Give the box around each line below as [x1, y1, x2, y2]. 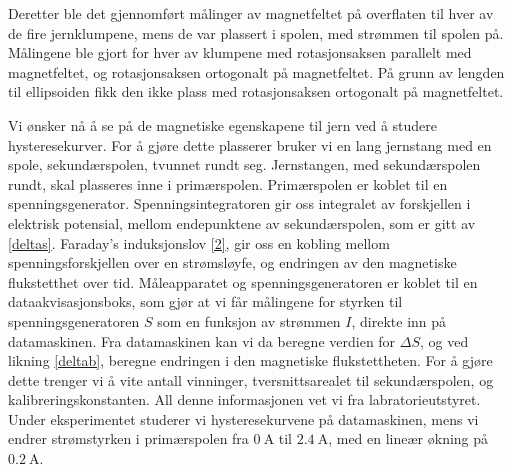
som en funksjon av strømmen [157, 310, 341, 331]
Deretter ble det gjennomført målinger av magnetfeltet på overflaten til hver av [8, 3, 494, 23]
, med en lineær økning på [328, 428, 489, 449]
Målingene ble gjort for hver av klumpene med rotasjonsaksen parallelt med [8, 42, 472, 63]
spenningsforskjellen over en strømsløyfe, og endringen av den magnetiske [8, 252, 457, 273]
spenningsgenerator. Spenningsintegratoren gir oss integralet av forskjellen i [8, 193, 471, 214]
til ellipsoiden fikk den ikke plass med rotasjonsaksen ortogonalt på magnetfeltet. [8, 81, 504, 102]
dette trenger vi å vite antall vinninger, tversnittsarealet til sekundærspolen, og [8, 369, 494, 390]
